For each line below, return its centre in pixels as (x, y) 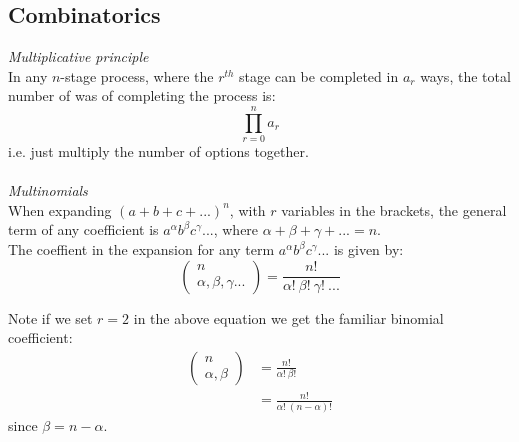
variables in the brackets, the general (394, 209)
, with (247, 209)
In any (28, 75)
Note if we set (50, 317)
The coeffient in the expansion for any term (141, 249)
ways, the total (465, 75)
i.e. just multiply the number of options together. (158, 151)
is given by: (368, 249)
